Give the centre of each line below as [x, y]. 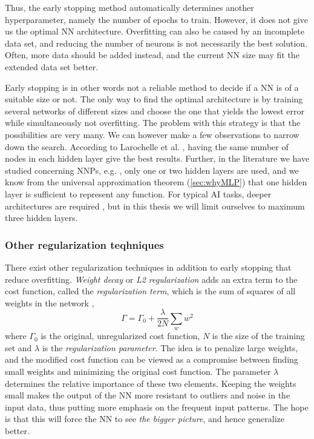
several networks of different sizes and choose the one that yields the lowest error [155, 111]
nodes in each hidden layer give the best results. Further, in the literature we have [157, 158]
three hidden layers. [41, 218]
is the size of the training [258, 336]
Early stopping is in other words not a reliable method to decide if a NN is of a [152, 87]
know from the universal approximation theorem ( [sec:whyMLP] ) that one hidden [156, 182]
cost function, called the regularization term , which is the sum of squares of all [150, 291]
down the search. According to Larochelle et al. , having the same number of [147, 146]
